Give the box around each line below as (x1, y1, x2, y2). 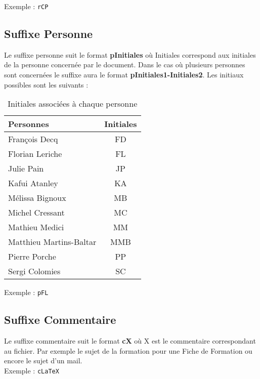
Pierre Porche (8, 250, 56, 263)
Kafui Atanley (8, 177, 58, 189)
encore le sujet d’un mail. (4, 355, 82, 366)
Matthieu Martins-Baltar (8, 236, 97, 248)
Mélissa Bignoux (8, 192, 66, 204)
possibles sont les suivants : (4, 79, 89, 90)
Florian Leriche (8, 148, 62, 160)
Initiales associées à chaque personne (8, 98, 138, 110)
